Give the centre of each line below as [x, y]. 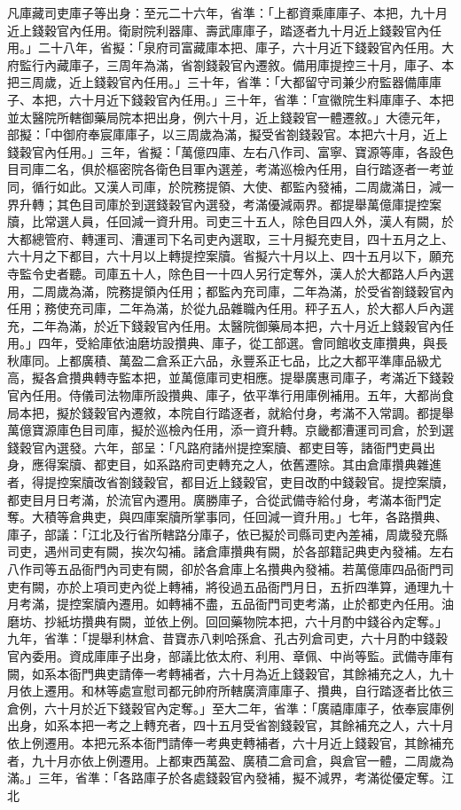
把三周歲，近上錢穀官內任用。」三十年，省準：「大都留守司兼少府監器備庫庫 [224, 82]
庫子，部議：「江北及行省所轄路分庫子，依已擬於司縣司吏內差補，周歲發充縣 [227, 534]
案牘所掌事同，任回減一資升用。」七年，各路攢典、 [301, 517]
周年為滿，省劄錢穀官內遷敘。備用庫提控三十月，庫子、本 [286, 64]
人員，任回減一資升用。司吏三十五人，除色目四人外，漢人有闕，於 [261, 221]
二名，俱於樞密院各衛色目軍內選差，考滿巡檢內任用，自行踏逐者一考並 [249, 169]
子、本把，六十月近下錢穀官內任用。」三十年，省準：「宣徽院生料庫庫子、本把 [230, 99]
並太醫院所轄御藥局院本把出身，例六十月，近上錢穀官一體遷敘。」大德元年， [227, 117]
